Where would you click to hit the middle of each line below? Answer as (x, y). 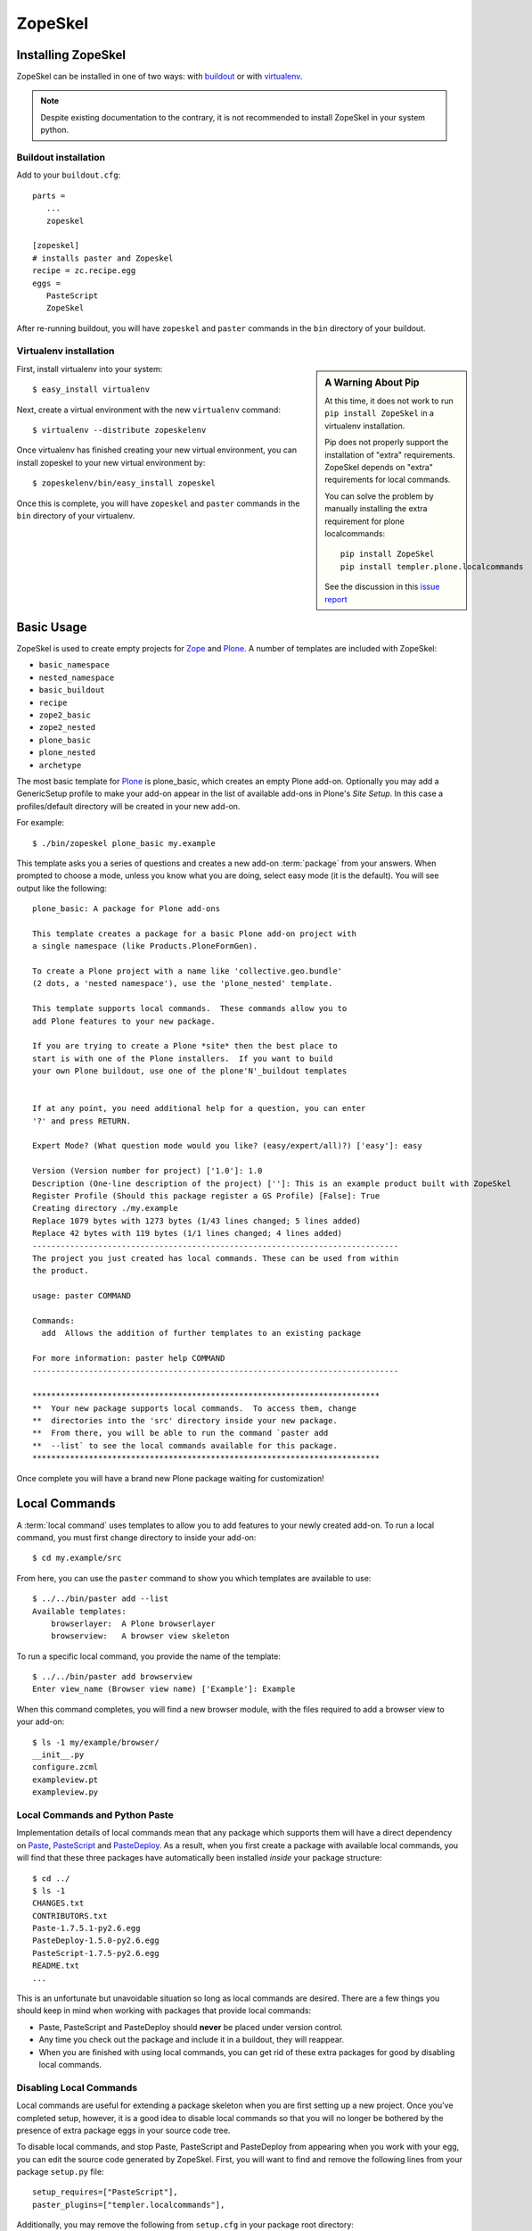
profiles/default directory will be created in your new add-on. (128, 806)
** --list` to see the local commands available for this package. (185, 1445)
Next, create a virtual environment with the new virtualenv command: (148, 410)
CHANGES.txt (58, 1903)
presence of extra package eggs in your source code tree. (123, 2130)
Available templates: (79, 1611)
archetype (60, 765)
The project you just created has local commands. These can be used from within (216, 1258)
